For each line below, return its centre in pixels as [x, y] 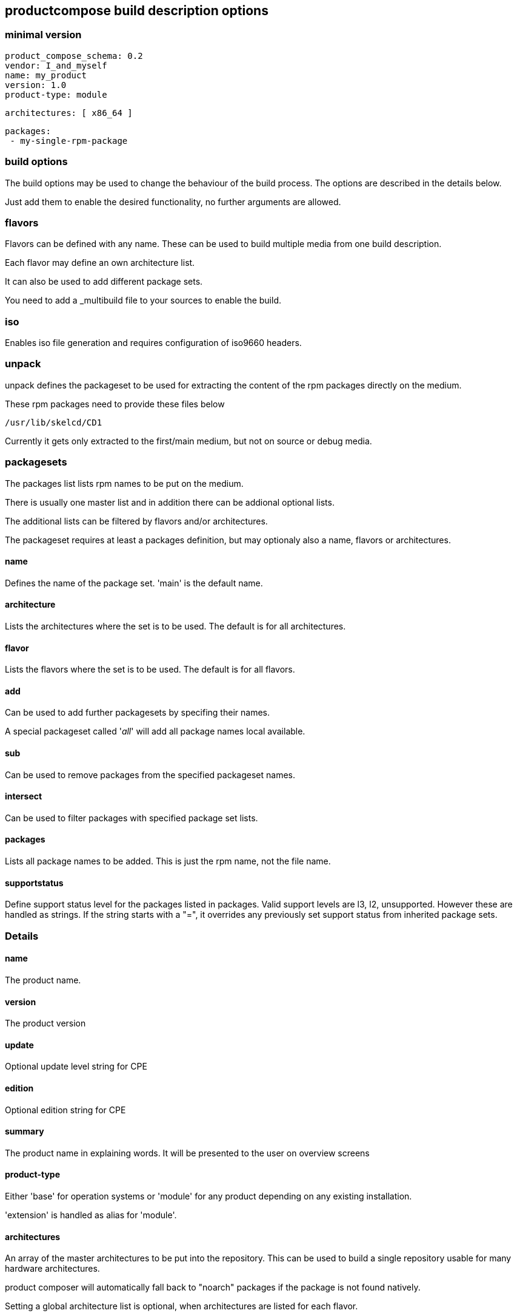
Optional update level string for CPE [76, 1067]
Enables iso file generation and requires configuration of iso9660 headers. [153, 343]
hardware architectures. [52, 1269]
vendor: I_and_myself [56, 65]
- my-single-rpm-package [69, 141]
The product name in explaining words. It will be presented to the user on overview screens [187, 1153]
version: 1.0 [36, 85]
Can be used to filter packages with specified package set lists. [132, 818]
